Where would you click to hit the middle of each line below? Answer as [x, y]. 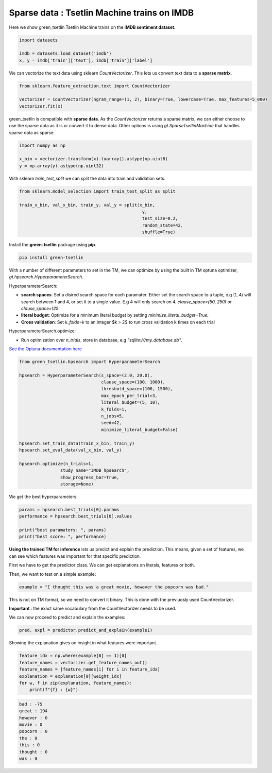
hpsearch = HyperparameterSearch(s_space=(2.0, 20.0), [86, 375]
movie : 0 [31, 725]
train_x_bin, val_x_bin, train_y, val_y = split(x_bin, [87, 205]
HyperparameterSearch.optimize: [42, 331]
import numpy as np [42, 145]
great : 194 [34, 711]
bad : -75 [31, 704]
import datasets [39, 40]
